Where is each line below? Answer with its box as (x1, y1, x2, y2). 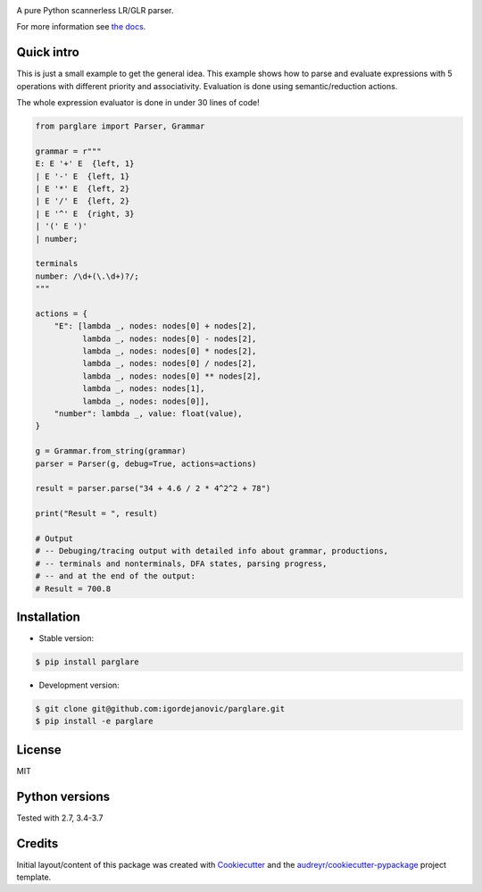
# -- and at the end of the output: (35, 571, 196, 581)
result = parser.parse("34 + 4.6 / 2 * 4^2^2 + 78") (35, 483, 271, 494)
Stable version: (38, 633, 95, 644)
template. (16, 871, 52, 883)
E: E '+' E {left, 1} (35, 159, 135, 169)
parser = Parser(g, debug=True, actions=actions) (35, 458, 257, 469)
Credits (16, 836, 59, 851)
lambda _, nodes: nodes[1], (81, 384, 205, 394)
